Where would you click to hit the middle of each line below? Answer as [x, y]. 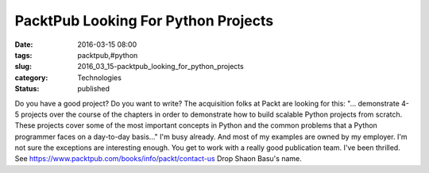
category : [31, 77]
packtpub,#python [108, 55]
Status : [27, 89]
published [94, 89]
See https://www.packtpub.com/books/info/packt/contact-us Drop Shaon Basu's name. [158, 159]
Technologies [100, 77]
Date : [24, 44]
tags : [23, 55]
